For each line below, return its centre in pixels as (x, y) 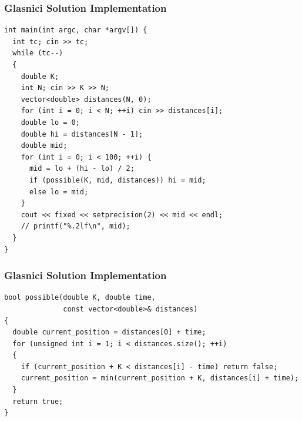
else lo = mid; (59, 192)
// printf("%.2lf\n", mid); (75, 226)
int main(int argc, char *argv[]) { (76, 30)
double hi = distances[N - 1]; (82, 134)
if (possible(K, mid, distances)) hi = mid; (118, 180)
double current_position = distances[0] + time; (109, 332)
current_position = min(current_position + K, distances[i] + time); (160, 378)
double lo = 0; (50, 122)
